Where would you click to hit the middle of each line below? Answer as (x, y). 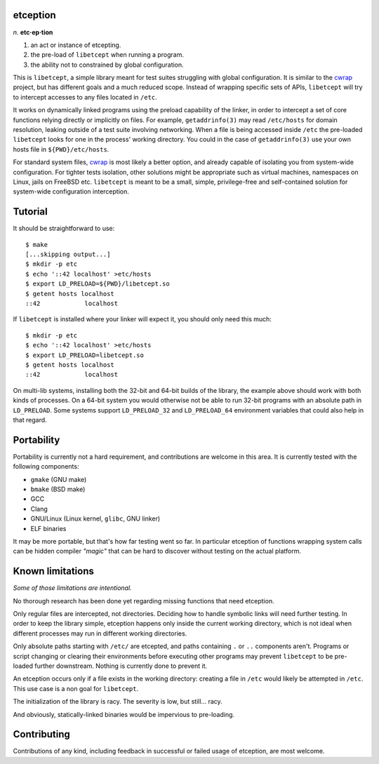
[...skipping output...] (68, 255)
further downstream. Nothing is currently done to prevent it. (121, 666)
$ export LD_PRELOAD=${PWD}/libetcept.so (98, 284)
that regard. (30, 420)
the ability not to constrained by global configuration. (107, 65)
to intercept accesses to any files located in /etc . (85, 97)
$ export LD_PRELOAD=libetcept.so (85, 355)
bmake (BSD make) (58, 489)
